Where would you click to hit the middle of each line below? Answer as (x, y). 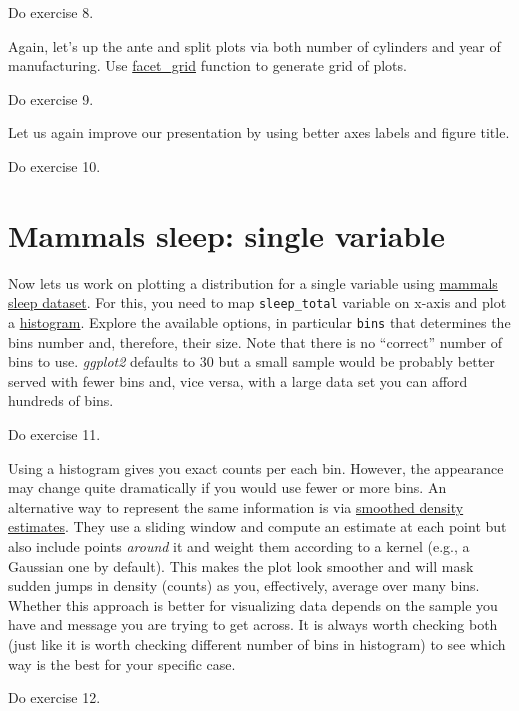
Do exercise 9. (51, 98)
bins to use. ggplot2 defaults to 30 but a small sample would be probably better (251, 361)
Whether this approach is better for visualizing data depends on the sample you (253, 604)
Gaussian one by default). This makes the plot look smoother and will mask (241, 565)
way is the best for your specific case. (122, 663)
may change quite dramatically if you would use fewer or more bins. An (227, 487)
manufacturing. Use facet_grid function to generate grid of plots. (207, 65)
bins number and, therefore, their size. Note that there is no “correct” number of (255, 341)
